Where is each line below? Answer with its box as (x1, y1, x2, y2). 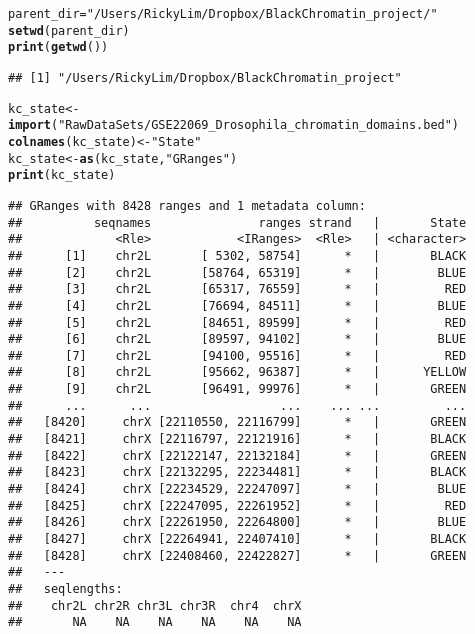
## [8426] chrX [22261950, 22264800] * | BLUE (8, 515, 467, 530)
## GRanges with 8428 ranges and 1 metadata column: (8, 198, 366, 213)
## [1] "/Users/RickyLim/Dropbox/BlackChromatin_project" (8, 70, 402, 85)
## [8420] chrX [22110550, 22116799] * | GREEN (8, 415, 467, 430)
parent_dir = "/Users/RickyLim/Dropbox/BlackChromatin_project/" (8, 7, 438, 21)
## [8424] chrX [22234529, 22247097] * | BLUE (8, 482, 467, 497)
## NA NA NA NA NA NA (8, 615, 302, 630)
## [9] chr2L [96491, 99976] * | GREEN (8, 382, 467, 397)
